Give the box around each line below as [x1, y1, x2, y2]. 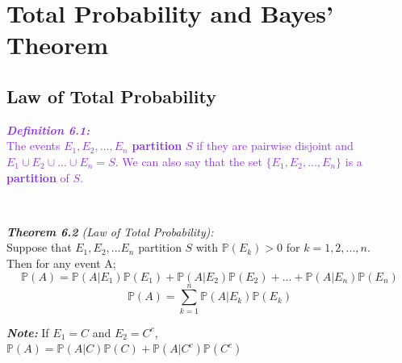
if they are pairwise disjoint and [196, 137, 354, 154]
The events [6, 137, 61, 154]
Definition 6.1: [6, 121, 90, 138]
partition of [6, 169, 69, 186]
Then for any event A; [6, 254, 116, 271]
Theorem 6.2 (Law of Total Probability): [6, 223, 214, 240]
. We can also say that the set [115, 152, 262, 169]
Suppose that [6, 239, 72, 256]
